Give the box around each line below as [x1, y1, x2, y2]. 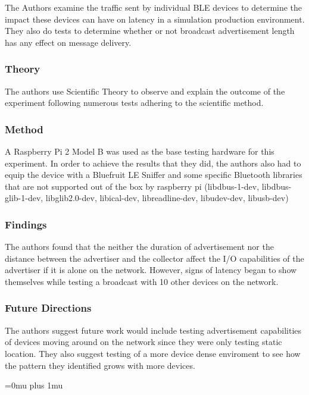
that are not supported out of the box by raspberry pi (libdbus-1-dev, [5, 180, 260, 192]
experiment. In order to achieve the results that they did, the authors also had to [5, 156, 301, 169]
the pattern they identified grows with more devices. [5, 359, 195, 371]
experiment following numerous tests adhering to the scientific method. [5, 96, 264, 109]
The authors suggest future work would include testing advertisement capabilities [5, 324, 302, 336]
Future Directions [5, 300, 92, 315]
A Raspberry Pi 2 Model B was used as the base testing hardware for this [5, 145, 274, 157]
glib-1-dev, [5, 192, 43, 204]
